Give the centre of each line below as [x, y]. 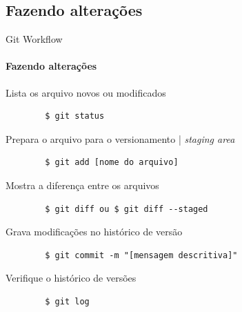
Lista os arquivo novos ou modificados [86, 92]
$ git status [75, 116]
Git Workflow [34, 39]
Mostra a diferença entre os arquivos [82, 185]
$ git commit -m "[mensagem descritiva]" [141, 255]
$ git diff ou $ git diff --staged [127, 209]
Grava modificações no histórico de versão [94, 232]
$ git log [67, 301]
